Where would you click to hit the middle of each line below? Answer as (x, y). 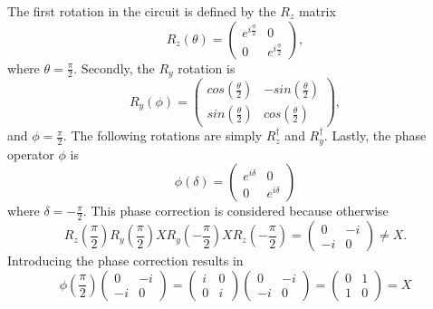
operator (31, 154)
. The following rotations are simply (163, 135)
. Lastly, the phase (375, 135)
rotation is (207, 68)
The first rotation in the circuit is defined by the (142, 11)
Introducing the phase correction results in (125, 261)
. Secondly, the (114, 68)
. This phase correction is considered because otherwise (236, 211)
